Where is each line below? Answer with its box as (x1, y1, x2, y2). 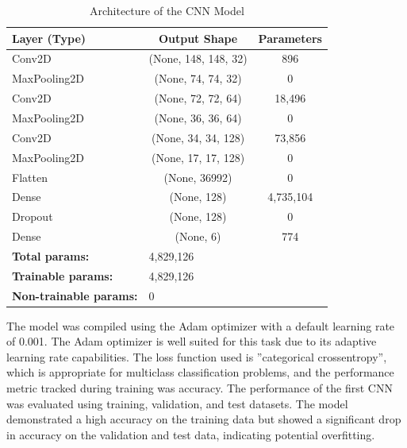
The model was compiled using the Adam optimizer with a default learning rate (6, 317, 395, 334)
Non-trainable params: (12, 287, 138, 303)
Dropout (12, 208, 53, 225)
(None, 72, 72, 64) (154, 90, 242, 106)
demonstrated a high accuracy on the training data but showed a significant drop (6, 411, 401, 427)
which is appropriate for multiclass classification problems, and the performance (6, 364, 394, 380)
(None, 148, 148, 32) (148, 50, 248, 67)
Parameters (258, 29, 322, 46)
